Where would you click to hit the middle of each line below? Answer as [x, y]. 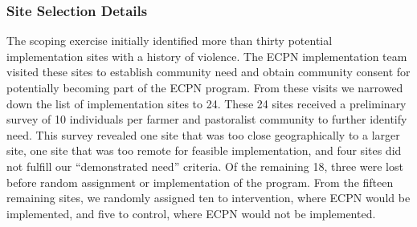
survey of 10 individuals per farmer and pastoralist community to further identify [207, 119]
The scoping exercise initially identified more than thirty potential [170, 41]
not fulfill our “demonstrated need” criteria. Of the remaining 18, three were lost [205, 166]
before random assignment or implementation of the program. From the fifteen [200, 182]
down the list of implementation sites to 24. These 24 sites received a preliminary [206, 103]
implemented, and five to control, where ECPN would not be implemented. [191, 213]
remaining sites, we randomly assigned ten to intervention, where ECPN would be [208, 198]
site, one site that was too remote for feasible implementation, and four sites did [204, 150]
